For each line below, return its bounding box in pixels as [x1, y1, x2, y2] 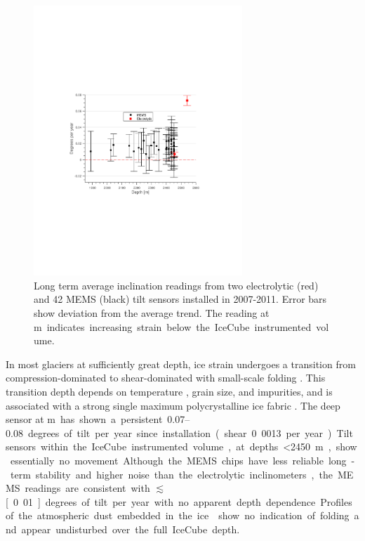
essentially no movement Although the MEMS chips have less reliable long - [10, 452, 355, 467]
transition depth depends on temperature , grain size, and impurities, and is [6, 384, 333, 398]
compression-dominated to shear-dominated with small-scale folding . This [6, 370, 326, 385]
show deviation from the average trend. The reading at [34, 306, 270, 320]
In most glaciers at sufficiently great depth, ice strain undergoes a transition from [6, 356, 356, 371]
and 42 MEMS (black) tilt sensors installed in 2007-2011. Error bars [34, 292, 327, 306]
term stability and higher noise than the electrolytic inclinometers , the [10, 467, 333, 481]
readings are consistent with [25, 481, 150, 495]
